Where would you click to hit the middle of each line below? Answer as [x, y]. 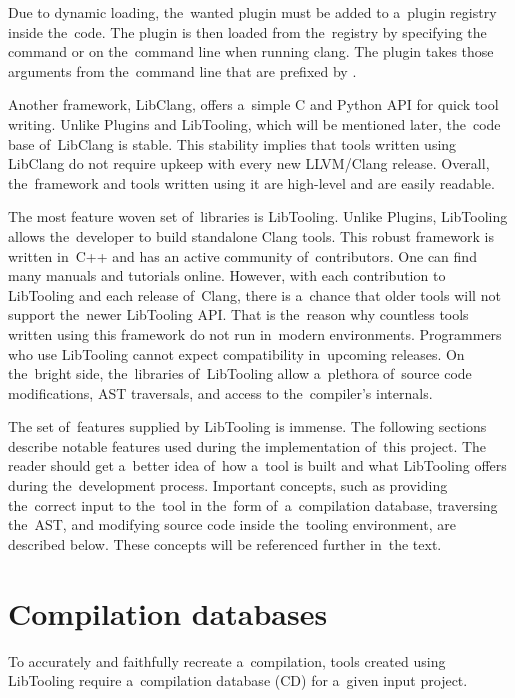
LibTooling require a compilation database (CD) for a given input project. [238, 680]
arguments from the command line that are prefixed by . [182, 70]
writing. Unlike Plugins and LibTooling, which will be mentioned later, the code [254, 123]
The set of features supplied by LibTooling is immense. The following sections [247, 426]
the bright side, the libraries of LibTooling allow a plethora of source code [240, 373]
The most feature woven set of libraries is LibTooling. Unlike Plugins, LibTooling [258, 216]
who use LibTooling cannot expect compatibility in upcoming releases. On [236, 353]
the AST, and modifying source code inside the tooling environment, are [232, 524]
